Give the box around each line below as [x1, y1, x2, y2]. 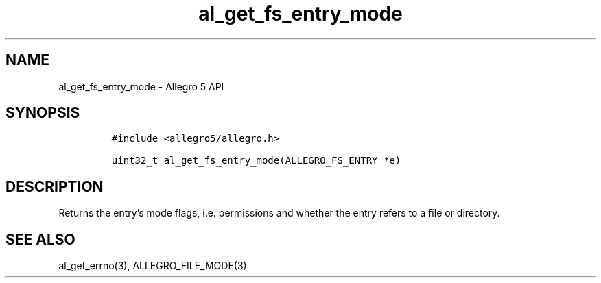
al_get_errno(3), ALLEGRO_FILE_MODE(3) [58, 260, 247, 272]
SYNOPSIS [5, 104, 80, 122]
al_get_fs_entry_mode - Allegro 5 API [58, 80, 224, 93]
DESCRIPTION [5, 177, 104, 195]
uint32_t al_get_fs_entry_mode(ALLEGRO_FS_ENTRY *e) [111, 155, 401, 167]
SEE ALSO [5, 230, 75, 248]
